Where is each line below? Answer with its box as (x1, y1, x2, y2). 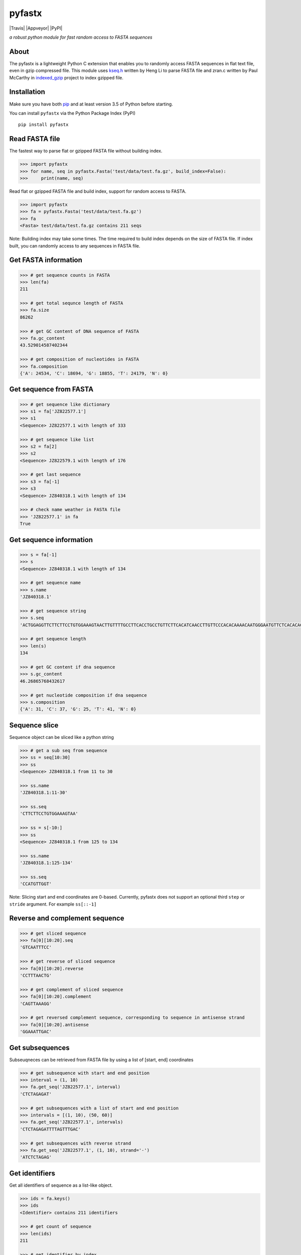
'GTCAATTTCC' (20, 944, 52, 950)
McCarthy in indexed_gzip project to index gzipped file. (9, 74, 124, 80)
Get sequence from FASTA (9, 385, 94, 394)
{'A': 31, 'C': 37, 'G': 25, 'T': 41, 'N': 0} (20, 706, 136, 712)
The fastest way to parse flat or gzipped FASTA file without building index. (9, 148, 163, 154)
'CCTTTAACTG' (20, 973, 52, 978)
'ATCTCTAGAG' (20, 1155, 52, 1160)
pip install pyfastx (18, 122, 69, 128)
